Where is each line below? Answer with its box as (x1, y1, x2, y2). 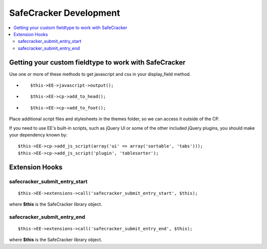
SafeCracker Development (9, 7, 121, 18)
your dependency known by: (9, 132, 68, 138)
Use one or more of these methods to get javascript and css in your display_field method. (9, 71, 191, 77)
